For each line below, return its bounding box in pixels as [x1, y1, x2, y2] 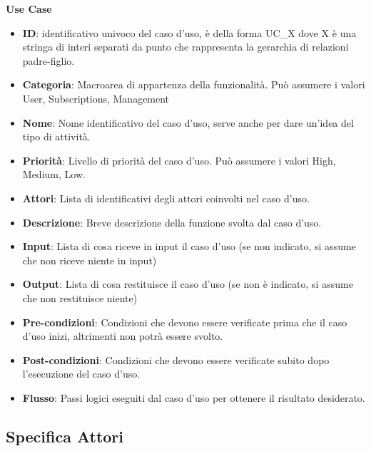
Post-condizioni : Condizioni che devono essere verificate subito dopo [22, 352, 330, 367]
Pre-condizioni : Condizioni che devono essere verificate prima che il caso [22, 314, 347, 329]
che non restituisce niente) [22, 290, 138, 305]
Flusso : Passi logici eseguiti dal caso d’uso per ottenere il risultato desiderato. [22, 390, 365, 405]
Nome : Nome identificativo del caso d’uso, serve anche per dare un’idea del [22, 115, 354, 130]
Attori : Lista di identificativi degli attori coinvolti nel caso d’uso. [22, 190, 310, 205]
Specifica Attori [6, 425, 124, 447]
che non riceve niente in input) [22, 252, 157, 267]
